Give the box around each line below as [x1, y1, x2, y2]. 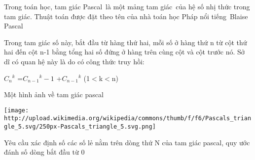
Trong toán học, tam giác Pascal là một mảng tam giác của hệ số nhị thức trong [4, 1, 250, 11]
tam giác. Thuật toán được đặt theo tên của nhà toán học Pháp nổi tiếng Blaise [4, 11, 248, 21]
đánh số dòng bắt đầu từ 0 [4, 147, 85, 157]
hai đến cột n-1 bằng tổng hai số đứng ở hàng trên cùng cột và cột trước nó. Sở [4, 47, 245, 57]
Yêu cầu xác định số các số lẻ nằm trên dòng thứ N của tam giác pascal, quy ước [4, 137, 250, 147]
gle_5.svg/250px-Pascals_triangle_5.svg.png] [4, 123, 156, 131]
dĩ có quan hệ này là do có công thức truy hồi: [4, 56, 145, 66]
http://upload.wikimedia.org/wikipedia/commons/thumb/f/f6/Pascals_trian [4, 115, 252, 122]
